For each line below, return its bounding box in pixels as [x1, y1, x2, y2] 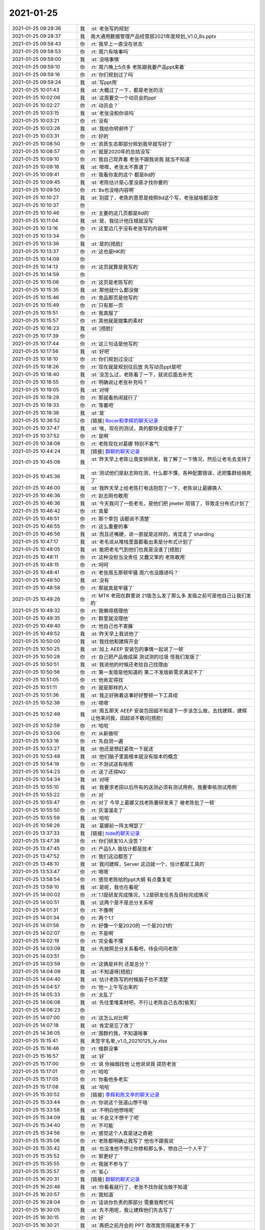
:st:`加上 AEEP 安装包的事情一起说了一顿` [90, 646, 185, 652]
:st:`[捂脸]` [90, 325, 115, 332]
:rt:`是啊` [90, 432, 110, 439]
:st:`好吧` [90, 348, 111, 355]
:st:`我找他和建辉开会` [90, 638, 140, 645]
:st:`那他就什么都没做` [90, 286, 140, 293]
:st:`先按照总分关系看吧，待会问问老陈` [90, 945, 180, 952]
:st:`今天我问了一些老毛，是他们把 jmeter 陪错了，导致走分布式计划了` [90, 500, 251, 507]
